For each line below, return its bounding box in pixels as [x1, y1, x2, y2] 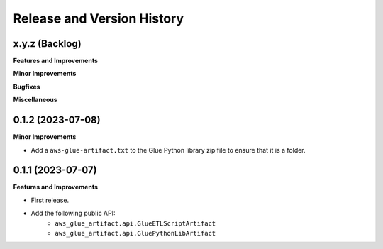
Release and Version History [13, 11, 184, 26]
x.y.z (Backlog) [13, 38, 82, 50]
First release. [30, 196, 70, 204]
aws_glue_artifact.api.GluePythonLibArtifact [55, 229, 216, 237]
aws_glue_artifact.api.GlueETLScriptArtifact [55, 219, 216, 227]
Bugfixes [13, 82, 40, 91]
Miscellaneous [13, 96, 58, 104]
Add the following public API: [30, 209, 116, 218]
